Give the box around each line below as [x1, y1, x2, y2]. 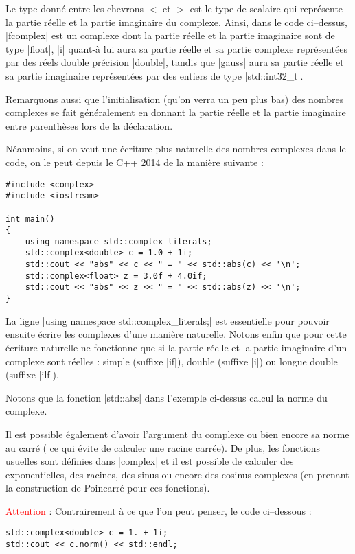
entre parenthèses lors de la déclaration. [5, 118, 173, 132]
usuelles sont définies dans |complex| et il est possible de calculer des [5, 454, 294, 468]
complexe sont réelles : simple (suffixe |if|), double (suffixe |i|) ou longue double [5, 354, 338, 368]
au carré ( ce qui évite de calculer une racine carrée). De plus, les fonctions [5, 440, 320, 454]
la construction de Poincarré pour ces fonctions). [5, 481, 210, 495]
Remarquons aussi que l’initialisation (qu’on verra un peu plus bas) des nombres [5, 91, 344, 106]
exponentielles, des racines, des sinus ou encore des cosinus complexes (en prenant [5, 467, 350, 481]
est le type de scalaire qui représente [190, 1, 343, 15]
